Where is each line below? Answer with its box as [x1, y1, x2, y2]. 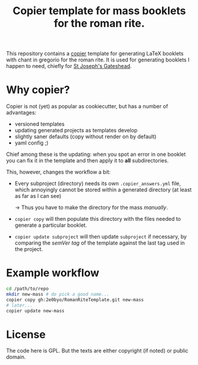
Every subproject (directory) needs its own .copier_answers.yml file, [14, 180, 181, 187]
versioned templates [14, 120, 65, 128]
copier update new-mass [6, 308, 65, 314]
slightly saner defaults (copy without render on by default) [14, 133, 157, 140]
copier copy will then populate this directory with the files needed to [14, 216, 181, 223]
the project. [14, 246, 43, 253]
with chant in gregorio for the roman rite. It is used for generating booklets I [6, 56, 190, 63]
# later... [6, 302, 33, 308]
